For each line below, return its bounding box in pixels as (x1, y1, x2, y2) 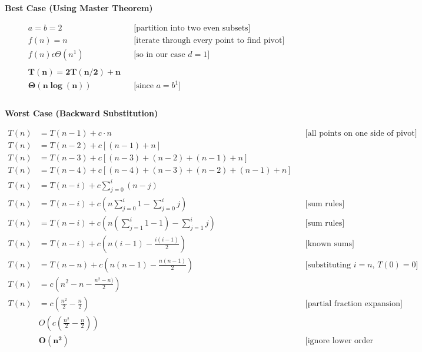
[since (134, 82, 154, 90)
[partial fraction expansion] (305, 299, 403, 308)
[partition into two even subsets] (134, 24, 251, 32)
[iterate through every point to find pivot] (134, 36, 285, 45)
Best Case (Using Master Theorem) (5, 2, 153, 14)
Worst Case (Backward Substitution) (5, 107, 158, 119)
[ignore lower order (305, 336, 374, 345)
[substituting (305, 260, 351, 269)
